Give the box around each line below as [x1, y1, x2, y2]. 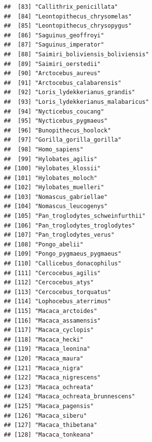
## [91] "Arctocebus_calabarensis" [4, 79, 122, 86]
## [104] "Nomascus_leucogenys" [4, 203, 108, 210]
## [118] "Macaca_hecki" [4, 336, 83, 343]
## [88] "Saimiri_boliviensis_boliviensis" [4, 50, 149, 58]
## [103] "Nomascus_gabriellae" [4, 193, 108, 200]
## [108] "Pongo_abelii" [4, 241, 83, 248]
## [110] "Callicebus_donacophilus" [4, 260, 122, 267]
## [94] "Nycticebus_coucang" [4, 108, 104, 115]
